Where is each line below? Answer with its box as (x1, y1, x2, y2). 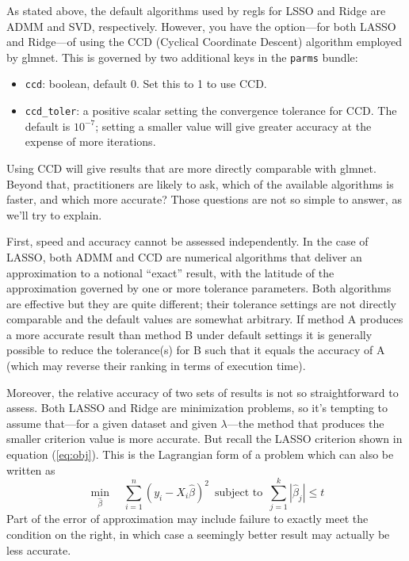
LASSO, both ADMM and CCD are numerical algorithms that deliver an (6, 248, 362, 265)
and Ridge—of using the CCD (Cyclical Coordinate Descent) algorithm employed (6, 33, 402, 50)
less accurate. (6, 541, 71, 558)
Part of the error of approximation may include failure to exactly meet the (6, 510, 369, 527)
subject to (214, 487, 263, 499)
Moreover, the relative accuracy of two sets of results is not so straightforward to (6, 384, 399, 400)
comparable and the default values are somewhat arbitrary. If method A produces (6, 311, 403, 327)
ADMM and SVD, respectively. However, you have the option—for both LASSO (6, 17, 396, 34)
